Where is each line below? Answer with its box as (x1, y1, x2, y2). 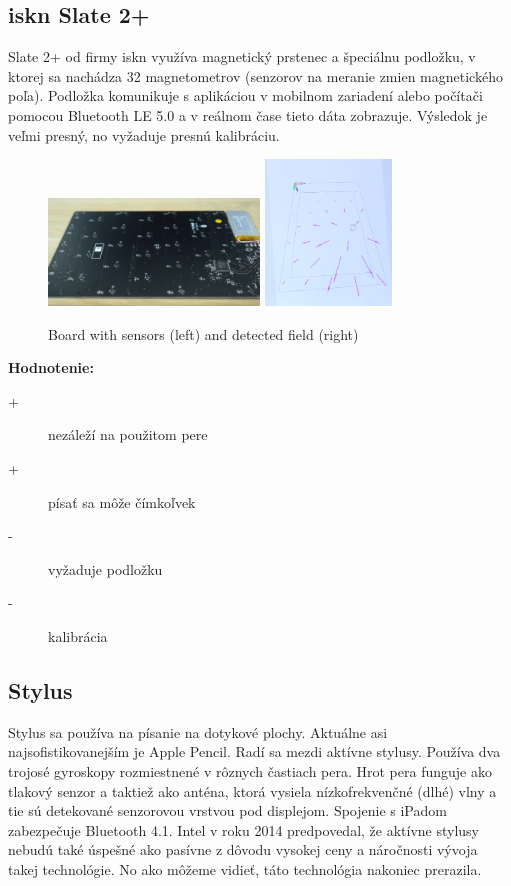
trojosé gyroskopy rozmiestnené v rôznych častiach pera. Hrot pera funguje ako (8, 760, 492, 781)
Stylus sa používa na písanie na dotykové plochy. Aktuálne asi (8, 721, 388, 742)
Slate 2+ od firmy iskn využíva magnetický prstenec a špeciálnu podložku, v (8, 46, 476, 67)
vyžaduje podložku (48, 558, 163, 579)
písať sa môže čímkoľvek (48, 491, 196, 512)
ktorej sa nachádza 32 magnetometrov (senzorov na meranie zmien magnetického (8, 65, 503, 86)
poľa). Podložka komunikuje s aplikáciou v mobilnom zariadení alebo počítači (8, 85, 483, 106)
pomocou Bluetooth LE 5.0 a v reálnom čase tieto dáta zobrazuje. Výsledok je (8, 104, 488, 125)
